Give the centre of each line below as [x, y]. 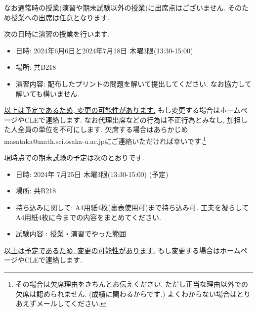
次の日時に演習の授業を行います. [57, 34]
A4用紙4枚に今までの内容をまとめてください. [88, 217]
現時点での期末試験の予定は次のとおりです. [74, 157]
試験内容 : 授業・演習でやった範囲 [71, 234]
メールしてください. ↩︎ [71, 303]
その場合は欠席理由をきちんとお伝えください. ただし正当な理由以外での [132, 284]
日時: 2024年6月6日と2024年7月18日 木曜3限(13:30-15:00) [104, 50]
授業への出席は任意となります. [60, 17]
